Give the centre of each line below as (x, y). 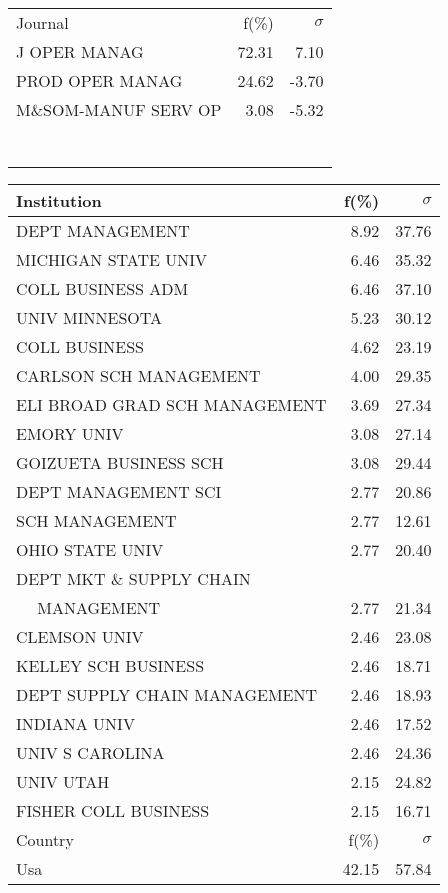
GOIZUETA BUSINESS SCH (120, 462)
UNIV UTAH (63, 781)
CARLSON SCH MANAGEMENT (138, 375)
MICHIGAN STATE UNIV (112, 259)
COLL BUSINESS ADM (102, 288)
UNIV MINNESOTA (89, 317)
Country (45, 839)
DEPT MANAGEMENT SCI (119, 491)
